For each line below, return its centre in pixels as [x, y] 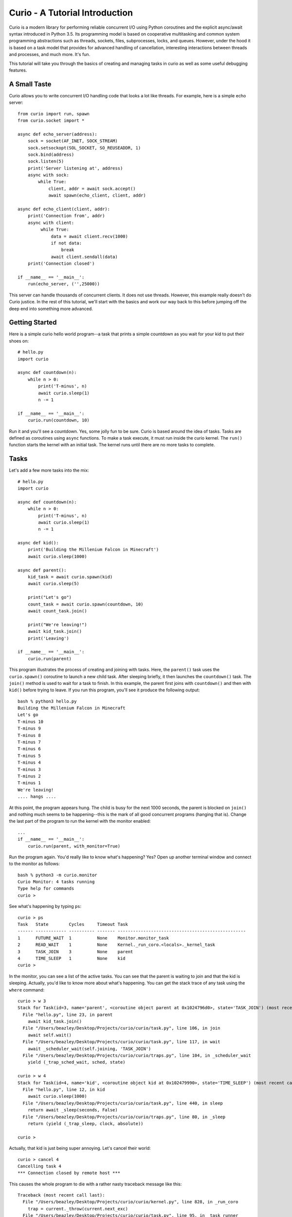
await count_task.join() [57, 611]
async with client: [51, 222]
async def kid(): [38, 543]
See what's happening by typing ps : [45, 906]
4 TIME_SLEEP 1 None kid [72, 958]
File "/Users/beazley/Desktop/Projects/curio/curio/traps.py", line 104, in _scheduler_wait [137, 1056]
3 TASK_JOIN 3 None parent [75, 951]
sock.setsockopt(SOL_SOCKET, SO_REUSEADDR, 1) [84, 148]
